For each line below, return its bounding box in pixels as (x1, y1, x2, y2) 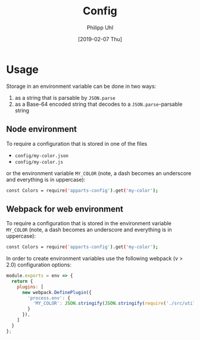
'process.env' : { (27, 295, 70, 301)
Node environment (6, 124, 77, 134)
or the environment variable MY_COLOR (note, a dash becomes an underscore (6, 169, 192, 177)
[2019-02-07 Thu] (77, 35, 123, 42)
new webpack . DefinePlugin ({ (21, 289, 92, 295)
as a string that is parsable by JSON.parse (14, 94, 116, 101)
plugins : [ (17, 284, 44, 290)
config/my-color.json (14, 152, 68, 159)
